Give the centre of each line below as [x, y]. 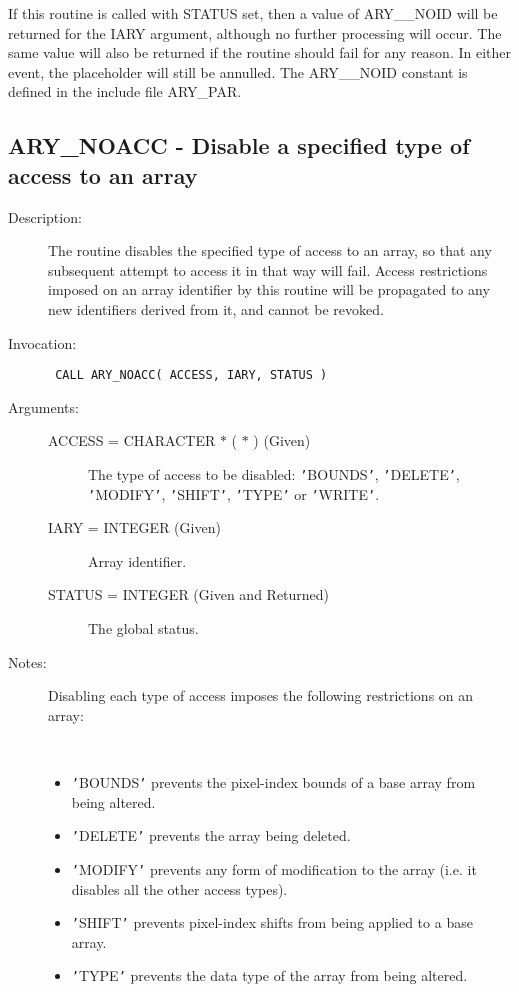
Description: [45, 216]
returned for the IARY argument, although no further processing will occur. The [255, 32]
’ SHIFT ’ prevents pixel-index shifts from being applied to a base [272, 922]
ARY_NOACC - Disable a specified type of [239, 145]
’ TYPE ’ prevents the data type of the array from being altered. [269, 975]
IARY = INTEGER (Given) [134, 527]
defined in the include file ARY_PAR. [125, 91]
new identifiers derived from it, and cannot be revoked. [216, 308]
